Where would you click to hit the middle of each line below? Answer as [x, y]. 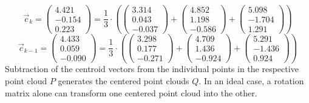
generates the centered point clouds [124, 81]
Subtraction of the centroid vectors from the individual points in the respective [152, 69]
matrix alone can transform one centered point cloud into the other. [131, 92]
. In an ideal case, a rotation [251, 81]
